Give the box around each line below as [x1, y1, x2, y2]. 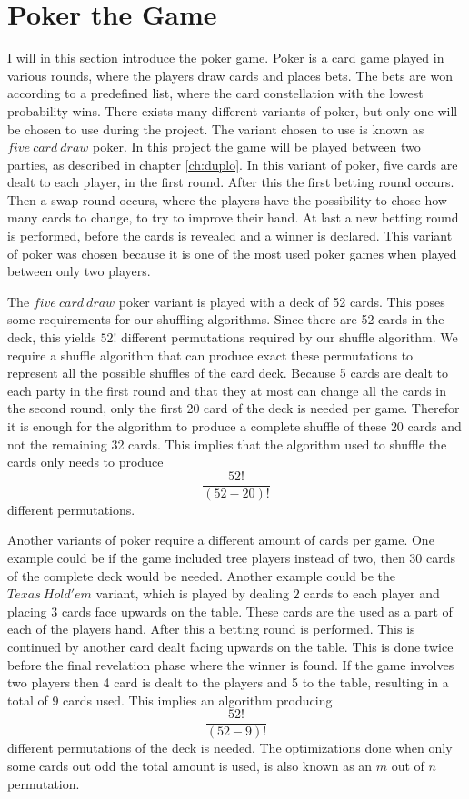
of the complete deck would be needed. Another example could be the [7, 566, 396, 585]
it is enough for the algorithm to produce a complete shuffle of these [7, 417, 387, 435]
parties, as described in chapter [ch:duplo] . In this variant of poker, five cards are [7, 154, 458, 173]
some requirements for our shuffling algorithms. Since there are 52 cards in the [7, 310, 444, 329]
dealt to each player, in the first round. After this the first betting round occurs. [7, 173, 454, 192]
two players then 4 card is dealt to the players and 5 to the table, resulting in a [7, 673, 449, 692]
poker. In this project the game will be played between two [93, 137, 421, 156]
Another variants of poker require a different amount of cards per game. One [7, 530, 434, 549]
